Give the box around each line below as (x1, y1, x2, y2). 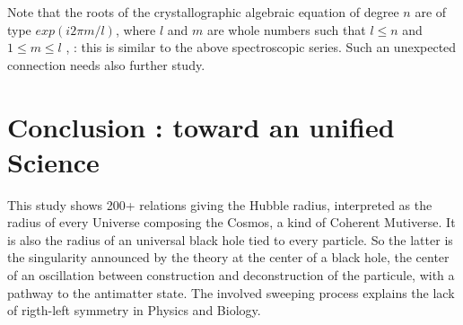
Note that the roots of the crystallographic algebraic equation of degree (7, 3, 399, 21)
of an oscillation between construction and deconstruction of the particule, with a (7, 266, 455, 285)
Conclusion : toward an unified (7, 108, 395, 145)
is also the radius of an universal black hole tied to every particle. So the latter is (7, 230, 453, 249)
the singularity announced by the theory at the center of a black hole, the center (7, 248, 450, 267)
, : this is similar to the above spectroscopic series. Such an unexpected (66, 38, 457, 57)
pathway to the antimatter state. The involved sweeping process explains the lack (7, 283, 455, 302)
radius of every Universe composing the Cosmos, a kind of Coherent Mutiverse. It (7, 213, 456, 232)
